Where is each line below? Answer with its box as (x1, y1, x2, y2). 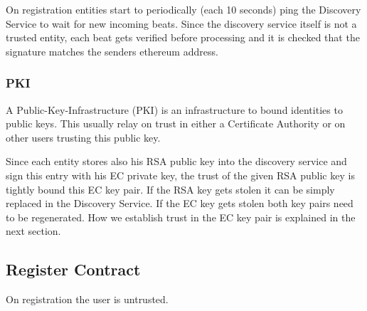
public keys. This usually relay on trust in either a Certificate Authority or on (6, 116, 346, 131)
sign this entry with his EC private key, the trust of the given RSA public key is (6, 167, 355, 182)
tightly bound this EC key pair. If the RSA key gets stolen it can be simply (6, 181, 335, 196)
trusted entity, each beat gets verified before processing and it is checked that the (6, 30, 360, 45)
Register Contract (6, 258, 141, 280)
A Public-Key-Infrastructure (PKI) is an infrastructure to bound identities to (6, 102, 343, 117)
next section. (6, 223, 61, 238)
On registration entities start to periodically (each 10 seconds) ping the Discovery (6, 2, 361, 16)
